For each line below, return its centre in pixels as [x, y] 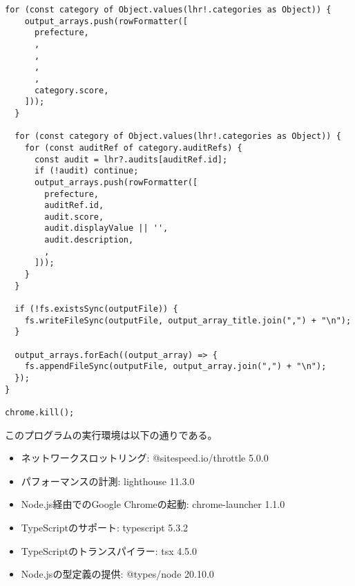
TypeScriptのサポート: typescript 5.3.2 [105, 527]
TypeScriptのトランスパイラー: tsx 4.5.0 [109, 550]
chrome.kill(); [40, 412]
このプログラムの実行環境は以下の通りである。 [111, 434]
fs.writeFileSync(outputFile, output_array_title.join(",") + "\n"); [188, 320]
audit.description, [89, 240]
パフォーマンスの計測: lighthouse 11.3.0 [108, 481]
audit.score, [74, 217]
